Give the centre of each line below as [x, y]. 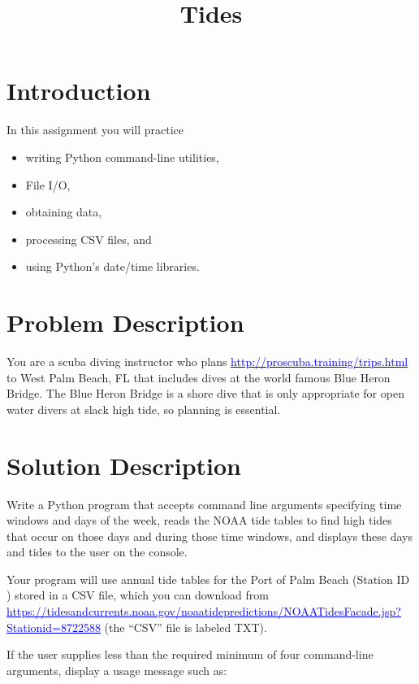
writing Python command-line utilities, [122, 157]
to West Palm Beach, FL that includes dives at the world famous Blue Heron [199, 377]
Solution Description [124, 465]
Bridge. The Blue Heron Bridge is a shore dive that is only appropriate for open [205, 393]
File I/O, [48, 184]
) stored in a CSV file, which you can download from [138, 595]
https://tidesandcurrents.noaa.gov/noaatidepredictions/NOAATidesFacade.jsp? [204, 611]
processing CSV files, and [89, 239]
